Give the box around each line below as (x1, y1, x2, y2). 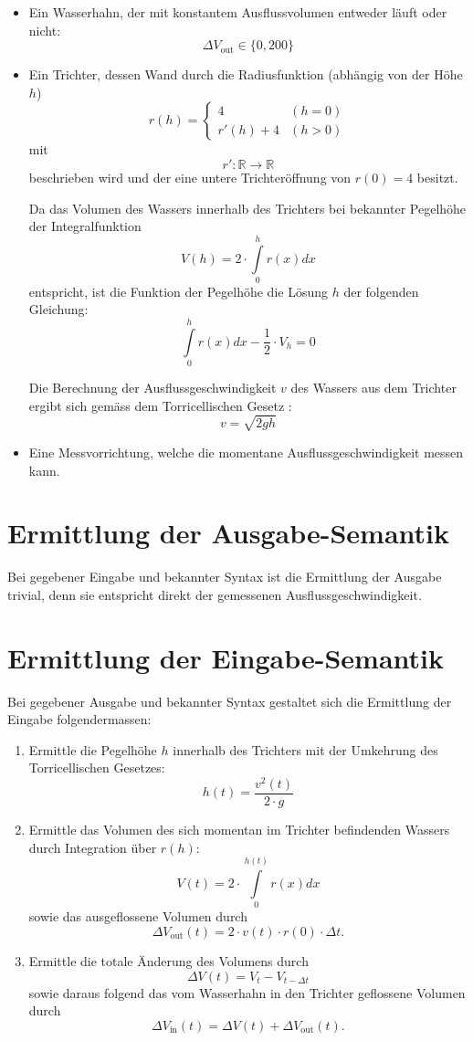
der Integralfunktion (28, 216, 142, 236)
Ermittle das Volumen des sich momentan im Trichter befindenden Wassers (28, 820, 450, 839)
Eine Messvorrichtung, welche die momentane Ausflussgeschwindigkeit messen (28, 442, 464, 461)
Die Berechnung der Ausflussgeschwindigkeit (28, 378, 277, 397)
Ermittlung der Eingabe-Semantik (7, 638, 444, 676)
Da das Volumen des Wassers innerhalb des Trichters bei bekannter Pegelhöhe (28, 198, 467, 217)
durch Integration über (28, 837, 157, 857)
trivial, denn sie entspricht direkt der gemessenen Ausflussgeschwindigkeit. (7, 584, 422, 604)
